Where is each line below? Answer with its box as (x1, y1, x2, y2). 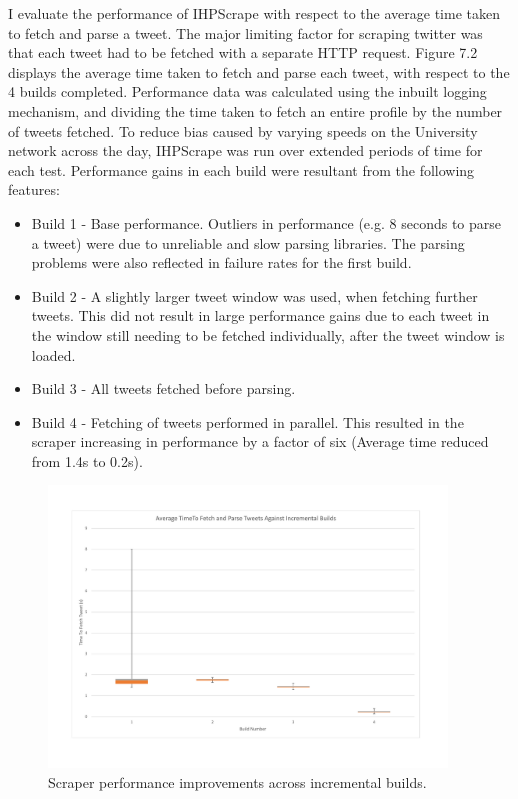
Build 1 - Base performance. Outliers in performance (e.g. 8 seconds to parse (31, 212, 501, 233)
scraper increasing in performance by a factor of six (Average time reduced (31, 431, 489, 452)
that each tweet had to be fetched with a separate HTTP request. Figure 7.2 (8, 42, 478, 63)
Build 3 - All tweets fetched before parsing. (31, 378, 296, 399)
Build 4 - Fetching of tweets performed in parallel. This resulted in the (31, 411, 464, 432)
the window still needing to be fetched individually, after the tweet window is (31, 324, 505, 345)
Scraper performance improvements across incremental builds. (48, 771, 427, 792)
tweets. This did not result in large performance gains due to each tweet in (31, 305, 490, 326)
